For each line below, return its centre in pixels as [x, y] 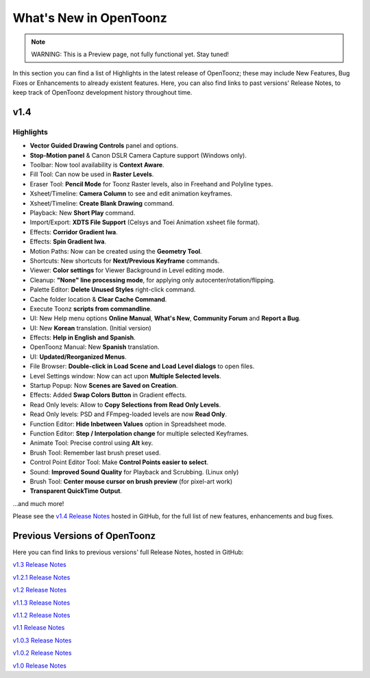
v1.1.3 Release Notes [41, 603]
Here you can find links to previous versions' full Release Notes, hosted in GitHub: [128, 553]
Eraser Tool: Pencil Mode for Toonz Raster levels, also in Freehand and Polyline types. [151, 184]
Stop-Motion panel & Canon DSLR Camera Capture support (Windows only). [138, 155]
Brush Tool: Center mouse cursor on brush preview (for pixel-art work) [131, 481]
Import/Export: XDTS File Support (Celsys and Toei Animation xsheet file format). [145, 222]
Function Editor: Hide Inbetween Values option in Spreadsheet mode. [128, 424]
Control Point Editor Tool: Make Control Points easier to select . [119, 462]
